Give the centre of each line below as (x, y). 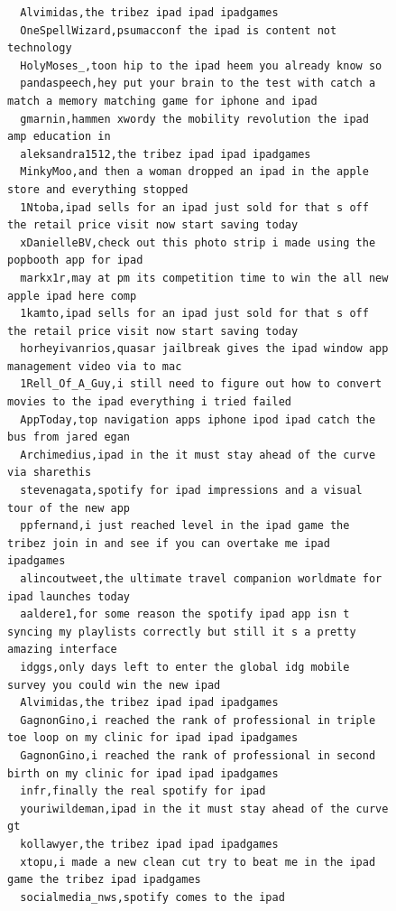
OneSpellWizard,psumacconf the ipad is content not (179, 30)
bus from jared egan (69, 437)
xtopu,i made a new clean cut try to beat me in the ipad (198, 862)
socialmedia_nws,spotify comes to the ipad (152, 897)
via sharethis (50, 473)
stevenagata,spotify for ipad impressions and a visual (191, 491)
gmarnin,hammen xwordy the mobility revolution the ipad (194, 119)
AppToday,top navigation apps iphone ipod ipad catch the (198, 419)
